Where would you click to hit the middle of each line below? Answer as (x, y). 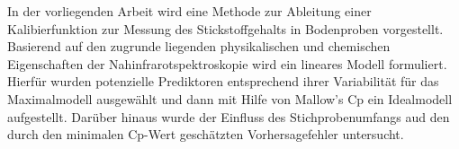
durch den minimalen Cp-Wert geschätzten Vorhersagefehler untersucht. (206, 134)
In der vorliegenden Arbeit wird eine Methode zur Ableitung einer (189, 11)
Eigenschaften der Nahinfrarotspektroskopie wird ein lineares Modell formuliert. (227, 63)
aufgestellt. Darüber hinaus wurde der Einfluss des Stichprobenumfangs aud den (229, 116)
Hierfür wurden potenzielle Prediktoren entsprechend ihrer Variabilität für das (223, 81)
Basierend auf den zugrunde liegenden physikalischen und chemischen (199, 46)
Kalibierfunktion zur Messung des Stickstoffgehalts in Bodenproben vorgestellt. (225, 28)
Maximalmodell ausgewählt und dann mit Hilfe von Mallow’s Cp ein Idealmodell (230, 98)
